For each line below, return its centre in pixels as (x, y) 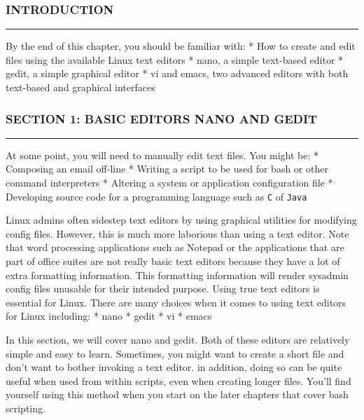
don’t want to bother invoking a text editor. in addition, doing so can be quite (174, 367)
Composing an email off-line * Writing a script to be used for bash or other (167, 169)
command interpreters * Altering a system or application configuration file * (169, 182)
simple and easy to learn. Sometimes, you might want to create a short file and (175, 353)
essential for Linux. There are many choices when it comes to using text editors (176, 302)
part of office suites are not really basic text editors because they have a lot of (173, 261)
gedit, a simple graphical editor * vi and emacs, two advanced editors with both (177, 73)
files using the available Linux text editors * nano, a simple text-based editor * (175, 59)
